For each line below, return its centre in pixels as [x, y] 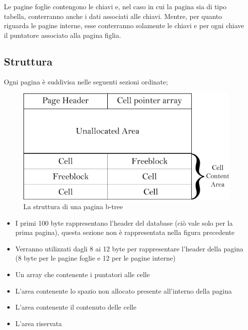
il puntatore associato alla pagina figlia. [63, 35]
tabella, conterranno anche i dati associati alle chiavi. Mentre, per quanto [113, 16]
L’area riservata [39, 323]
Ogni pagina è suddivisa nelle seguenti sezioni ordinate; [86, 81]
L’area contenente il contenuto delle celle [76, 307]
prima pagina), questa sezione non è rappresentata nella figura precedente [125, 232]
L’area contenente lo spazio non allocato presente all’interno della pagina [124, 290]
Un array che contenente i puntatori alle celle [83, 274]
